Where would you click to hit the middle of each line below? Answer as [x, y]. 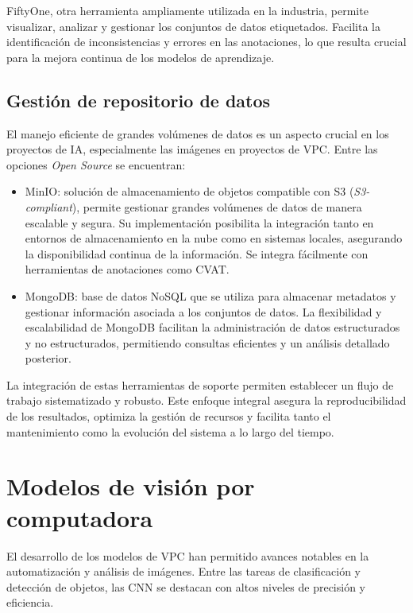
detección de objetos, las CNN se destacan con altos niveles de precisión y [186, 586]
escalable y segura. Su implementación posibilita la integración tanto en [199, 222]
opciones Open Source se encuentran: [96, 164]
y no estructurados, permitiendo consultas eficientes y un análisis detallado [207, 342]
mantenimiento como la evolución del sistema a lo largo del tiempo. [170, 431]
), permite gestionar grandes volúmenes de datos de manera [217, 206]
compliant [48, 206]
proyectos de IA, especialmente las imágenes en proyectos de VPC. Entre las [192, 149]
